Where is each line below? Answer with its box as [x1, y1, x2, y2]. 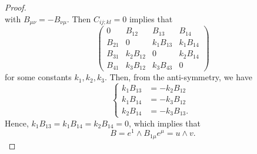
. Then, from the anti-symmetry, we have [104, 71, 252, 83]
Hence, [5, 117, 29, 129]
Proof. [5, 1, 26, 13]
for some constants [5, 71, 72, 83]
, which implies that [129, 117, 201, 129]
